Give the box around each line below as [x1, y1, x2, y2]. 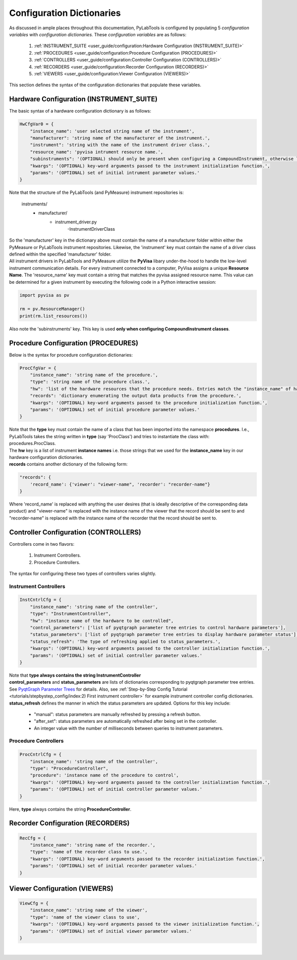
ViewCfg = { [19, 900, 49, 906]
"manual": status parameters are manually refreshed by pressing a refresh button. [34, 711, 201, 717]
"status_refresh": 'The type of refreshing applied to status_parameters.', [30, 639, 221, 644]
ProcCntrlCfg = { [19, 752, 62, 758]
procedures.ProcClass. [9, 441, 56, 447]
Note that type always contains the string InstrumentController [9, 672, 141, 678]
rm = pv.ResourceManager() [19, 306, 85, 312]
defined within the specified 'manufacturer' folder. [9, 251, 112, 257]
